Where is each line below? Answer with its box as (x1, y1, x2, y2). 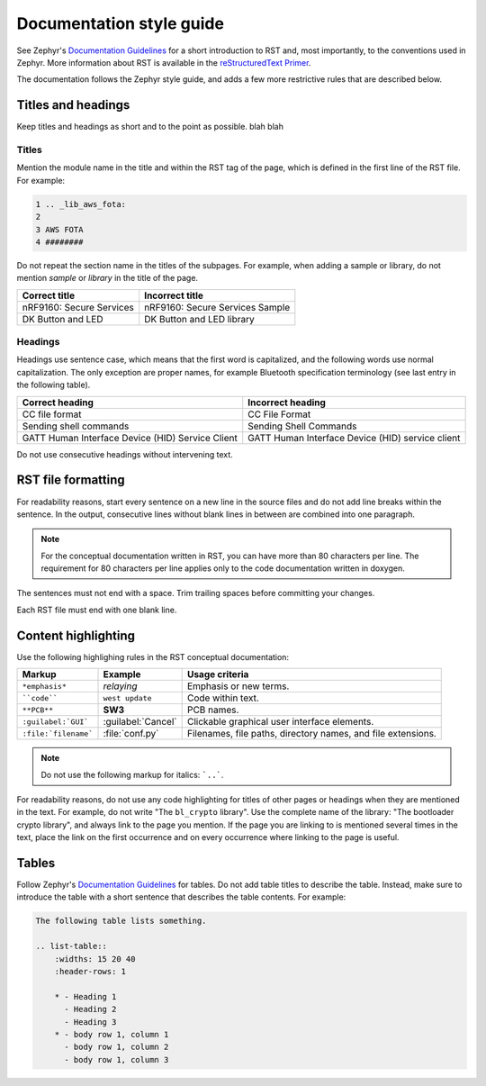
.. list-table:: (35, 941, 108, 952)
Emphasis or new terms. (186, 680, 290, 692)
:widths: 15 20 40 (54, 954, 136, 964)
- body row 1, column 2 (64, 1042, 169, 1053)
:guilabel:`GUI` (22, 717, 89, 727)
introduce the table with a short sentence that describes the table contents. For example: (16, 891, 346, 902)
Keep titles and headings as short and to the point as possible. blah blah (16, 122, 283, 132)
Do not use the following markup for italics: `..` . (40, 769, 224, 780)
